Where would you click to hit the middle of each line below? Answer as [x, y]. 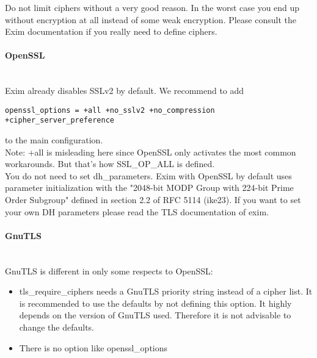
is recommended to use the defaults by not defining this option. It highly [155, 303]
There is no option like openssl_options [93, 347]
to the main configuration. [54, 140]
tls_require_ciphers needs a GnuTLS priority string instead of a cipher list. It [166, 291]
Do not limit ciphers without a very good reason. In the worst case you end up [152, 7]
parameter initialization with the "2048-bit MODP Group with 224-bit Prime [149, 188]
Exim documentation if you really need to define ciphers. [111, 31]
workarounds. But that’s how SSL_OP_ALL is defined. [110, 164]
